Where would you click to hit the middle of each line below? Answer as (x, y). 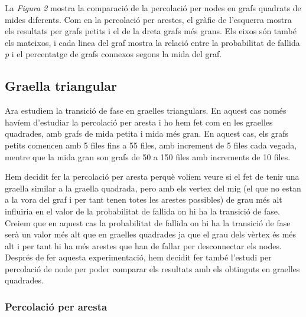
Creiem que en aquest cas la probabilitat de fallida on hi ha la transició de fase (148, 222)
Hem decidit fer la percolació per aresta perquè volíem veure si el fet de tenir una (152, 176)
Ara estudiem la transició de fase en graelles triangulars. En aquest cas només (146, 110)
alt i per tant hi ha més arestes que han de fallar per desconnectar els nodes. (143, 245)
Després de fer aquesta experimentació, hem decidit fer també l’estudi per (138, 257)
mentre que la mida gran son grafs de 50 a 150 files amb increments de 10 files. (148, 156)
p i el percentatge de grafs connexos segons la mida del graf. (113, 54)
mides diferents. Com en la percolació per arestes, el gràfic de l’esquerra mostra (148, 19)
